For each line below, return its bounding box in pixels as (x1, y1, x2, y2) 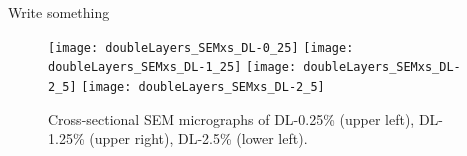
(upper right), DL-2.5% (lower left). (89, 128, 308, 149)
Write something (8, 2, 110, 22)
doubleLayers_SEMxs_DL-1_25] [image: (48, 60, 297, 75)
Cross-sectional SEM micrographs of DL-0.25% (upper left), (48, 108, 415, 129)
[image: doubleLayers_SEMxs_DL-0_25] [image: (48, 40, 354, 55)
